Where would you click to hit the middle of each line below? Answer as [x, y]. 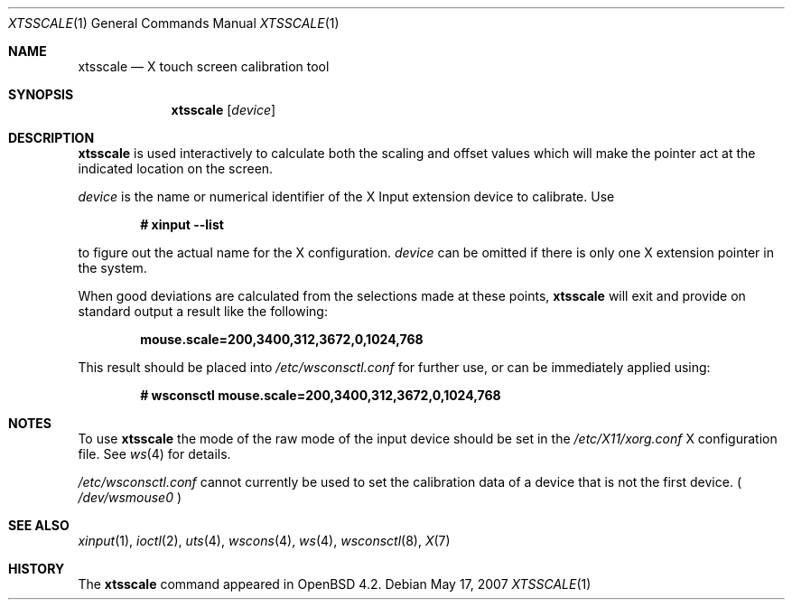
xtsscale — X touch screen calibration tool [204, 66]
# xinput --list [182, 224]
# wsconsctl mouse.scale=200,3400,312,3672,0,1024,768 [321, 395]
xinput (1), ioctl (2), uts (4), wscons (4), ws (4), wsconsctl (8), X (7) [264, 541]
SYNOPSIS [41, 94]
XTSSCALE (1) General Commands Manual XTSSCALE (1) [174, 23]
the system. [112, 268]
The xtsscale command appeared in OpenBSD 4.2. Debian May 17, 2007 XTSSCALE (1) [335, 584]
